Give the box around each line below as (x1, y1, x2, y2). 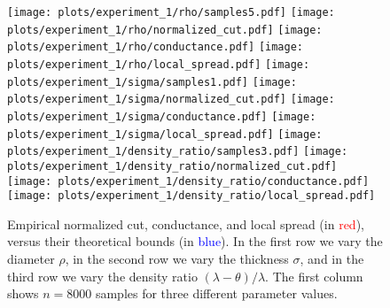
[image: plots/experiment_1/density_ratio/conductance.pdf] (7, 174, 370, 188)
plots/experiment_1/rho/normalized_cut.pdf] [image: (7, 23, 323, 36)
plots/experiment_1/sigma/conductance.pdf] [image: (7, 110, 316, 123)
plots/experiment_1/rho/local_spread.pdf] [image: (7, 58, 310, 71)
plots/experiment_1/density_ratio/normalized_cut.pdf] (7, 159, 338, 173)
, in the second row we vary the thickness (65, 250, 289, 268)
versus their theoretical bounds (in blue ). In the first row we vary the (7, 232, 383, 250)
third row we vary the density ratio (7, 266, 198, 285)
